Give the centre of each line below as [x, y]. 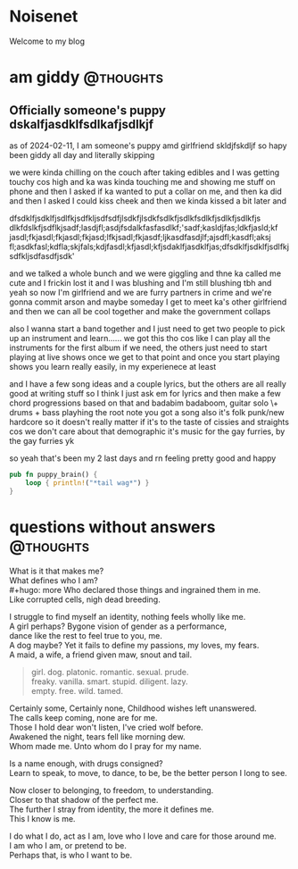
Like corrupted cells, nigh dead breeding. [85, 599]
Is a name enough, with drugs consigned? [86, 763]
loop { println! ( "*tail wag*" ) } [87, 483]
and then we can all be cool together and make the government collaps [140, 311]
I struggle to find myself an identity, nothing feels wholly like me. [128, 616]
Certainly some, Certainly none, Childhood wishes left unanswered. [133, 708]
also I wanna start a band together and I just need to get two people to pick [147, 329]
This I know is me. [42, 818]
